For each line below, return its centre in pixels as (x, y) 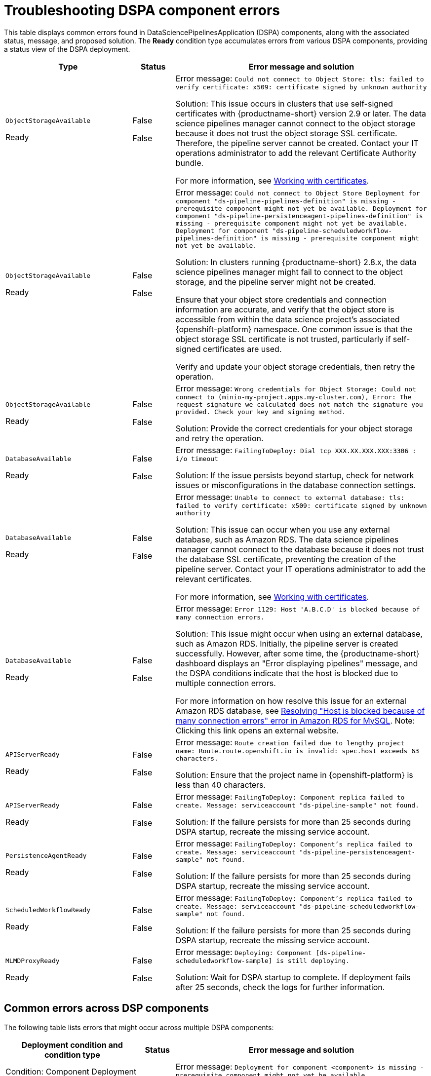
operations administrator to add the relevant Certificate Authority (296, 153)
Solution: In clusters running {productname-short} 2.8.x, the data (296, 262)
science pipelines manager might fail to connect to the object (289, 272)
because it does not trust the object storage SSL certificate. (286, 133)
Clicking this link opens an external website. (257, 730)
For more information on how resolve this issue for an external (291, 701)
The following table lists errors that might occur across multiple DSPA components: (139, 1027)
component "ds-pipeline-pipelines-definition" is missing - (286, 201)
